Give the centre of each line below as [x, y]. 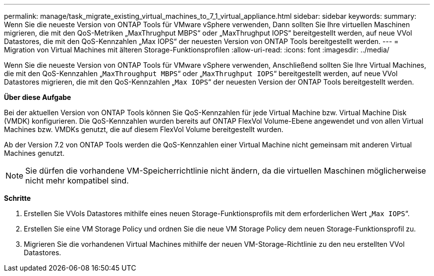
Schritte [17, 198]
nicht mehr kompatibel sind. [77, 181]
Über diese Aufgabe [38, 97]
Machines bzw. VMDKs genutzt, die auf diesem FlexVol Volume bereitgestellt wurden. [144, 129]
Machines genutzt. [34, 153]
